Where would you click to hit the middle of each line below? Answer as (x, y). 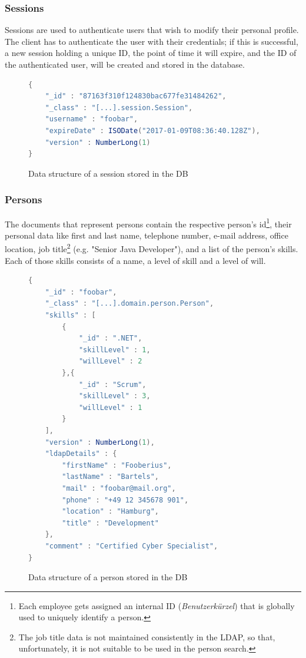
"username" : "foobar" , (92, 119)
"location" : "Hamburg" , (110, 512)
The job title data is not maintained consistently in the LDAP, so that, (147, 636)
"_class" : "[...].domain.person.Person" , (129, 304)
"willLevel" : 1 (110, 407)
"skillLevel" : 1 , (114, 350)
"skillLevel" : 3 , (114, 396)
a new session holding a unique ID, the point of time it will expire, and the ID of (151, 53)
